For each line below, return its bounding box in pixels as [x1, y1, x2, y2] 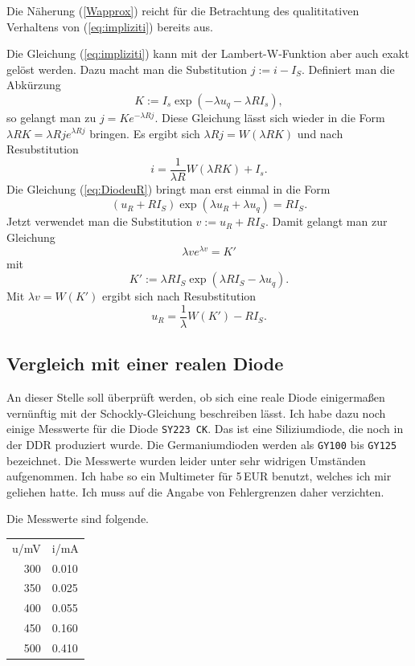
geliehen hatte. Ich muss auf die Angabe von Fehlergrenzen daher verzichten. [6, 483, 384, 500]
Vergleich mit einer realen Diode [6, 351, 284, 376]
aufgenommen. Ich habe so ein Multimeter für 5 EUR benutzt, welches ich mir [6, 468, 392, 484]
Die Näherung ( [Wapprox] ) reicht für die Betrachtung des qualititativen [6, 2, 360, 18]
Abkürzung [6, 76, 61, 93]
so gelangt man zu [6, 108, 97, 125]
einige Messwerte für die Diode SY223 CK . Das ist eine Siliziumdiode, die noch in [6, 420, 404, 437]
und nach [297, 125, 343, 141]
